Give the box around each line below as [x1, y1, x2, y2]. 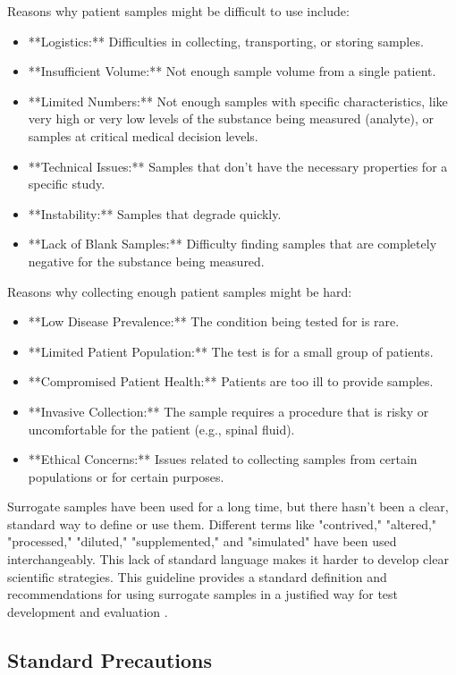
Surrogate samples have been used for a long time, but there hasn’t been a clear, [7, 497, 449, 516]
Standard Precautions [7, 645, 213, 673]
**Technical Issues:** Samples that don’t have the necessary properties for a [28, 156, 448, 175]
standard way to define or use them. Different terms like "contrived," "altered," [7, 514, 437, 533]
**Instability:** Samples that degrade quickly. [28, 204, 282, 223]
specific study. [28, 174, 106, 193]
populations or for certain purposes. [28, 467, 224, 485]
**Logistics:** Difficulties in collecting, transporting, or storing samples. [28, 31, 424, 50]
